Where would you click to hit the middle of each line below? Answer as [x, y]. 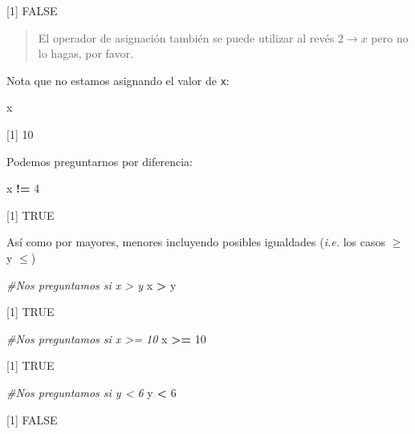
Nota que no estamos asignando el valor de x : [118, 80]
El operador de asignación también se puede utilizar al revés [186, 37]
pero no [390, 37]
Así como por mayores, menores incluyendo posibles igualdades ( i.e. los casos [196, 242]
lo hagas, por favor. [85, 53]
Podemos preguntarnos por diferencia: [100, 161]
